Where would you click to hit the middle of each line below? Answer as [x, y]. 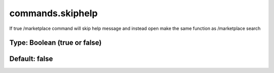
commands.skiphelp [54, 13]
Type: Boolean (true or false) [56, 43]
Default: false [31, 59]
